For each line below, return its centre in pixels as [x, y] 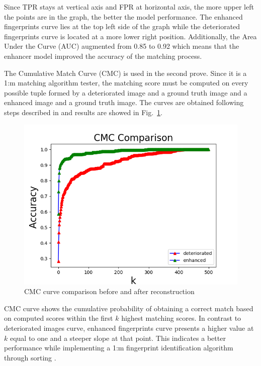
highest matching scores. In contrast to [181, 318]
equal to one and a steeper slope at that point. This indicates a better [118, 338]
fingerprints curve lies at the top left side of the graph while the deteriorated [122, 26]
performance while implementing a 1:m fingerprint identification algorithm [119, 348]
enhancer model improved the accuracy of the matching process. [103, 56]
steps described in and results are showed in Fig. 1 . [83, 112]
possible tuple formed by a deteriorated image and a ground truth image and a [126, 92]
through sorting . [30, 357]
